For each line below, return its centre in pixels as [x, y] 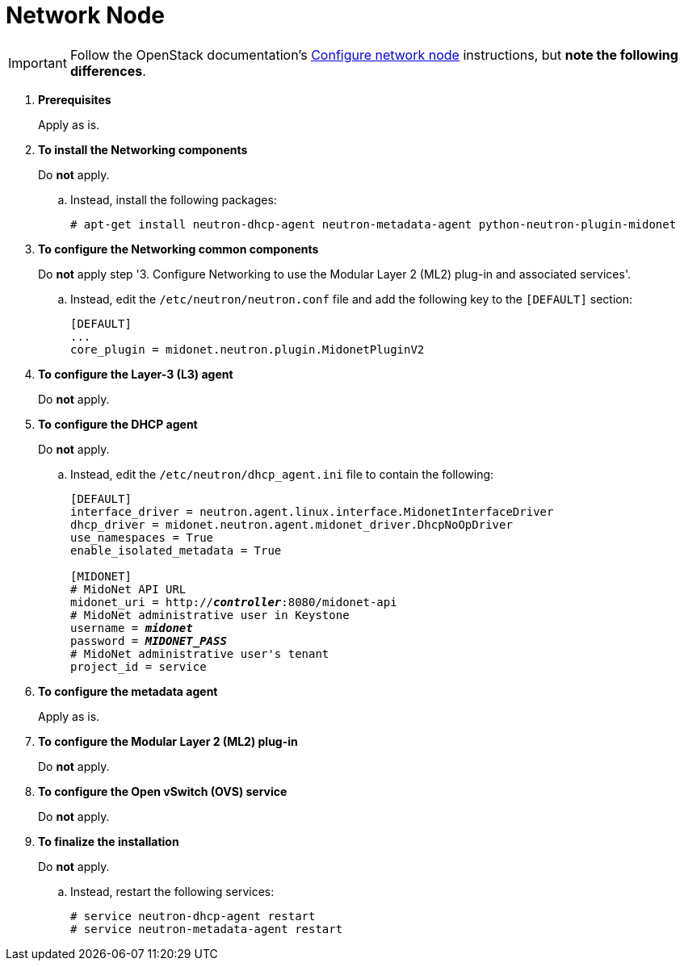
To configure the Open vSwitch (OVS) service [163, 791]
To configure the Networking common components [178, 249]
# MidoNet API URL [128, 589]
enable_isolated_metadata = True [176, 550]
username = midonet [132, 628]
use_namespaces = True [142, 537]
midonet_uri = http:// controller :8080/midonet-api [234, 602]
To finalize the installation [109, 841]
